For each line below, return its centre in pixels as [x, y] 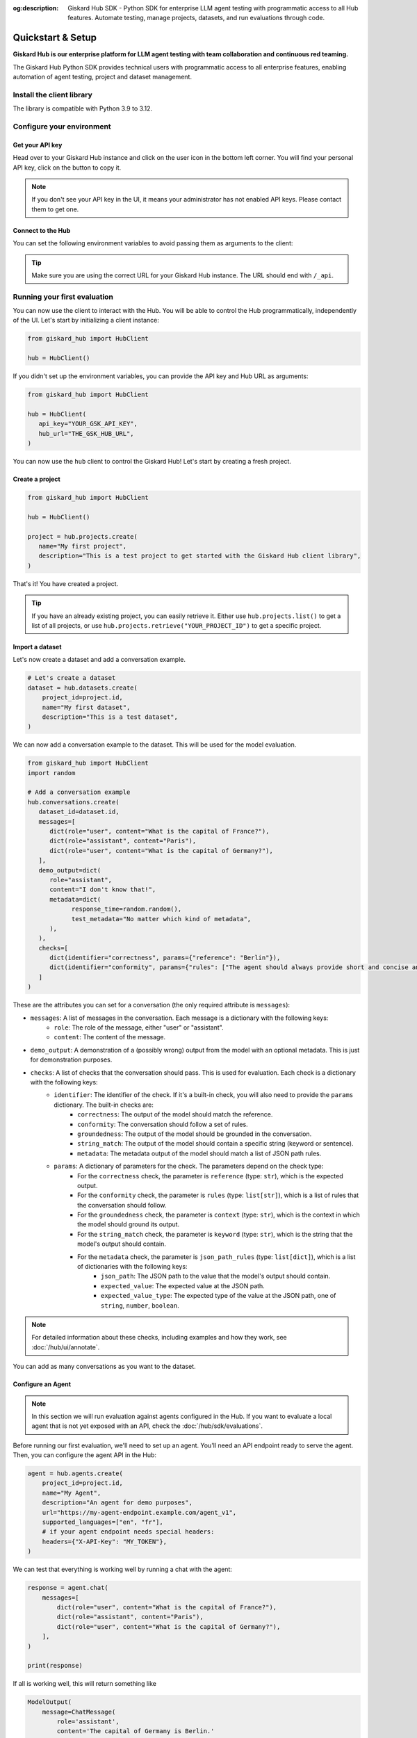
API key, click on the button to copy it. [67, 168]
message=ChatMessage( [79, 1712]
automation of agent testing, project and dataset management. [103, 77]
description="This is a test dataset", [110, 717]
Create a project [36, 479]
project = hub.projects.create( [83, 536]
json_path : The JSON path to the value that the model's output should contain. [216, 1276]
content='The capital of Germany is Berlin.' [136, 1731]
